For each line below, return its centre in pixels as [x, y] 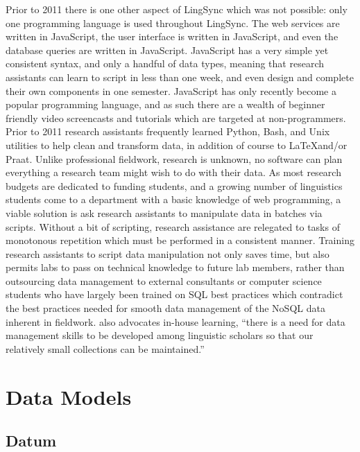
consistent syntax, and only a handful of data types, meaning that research [165, 63]
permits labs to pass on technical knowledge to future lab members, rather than [175, 267]
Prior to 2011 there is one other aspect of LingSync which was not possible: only [177, 9]
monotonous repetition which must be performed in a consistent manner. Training [180, 240]
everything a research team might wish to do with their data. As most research [173, 172]
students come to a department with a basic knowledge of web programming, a [173, 199]
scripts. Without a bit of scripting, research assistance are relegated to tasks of [173, 226]
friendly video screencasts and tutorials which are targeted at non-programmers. [176, 118]
